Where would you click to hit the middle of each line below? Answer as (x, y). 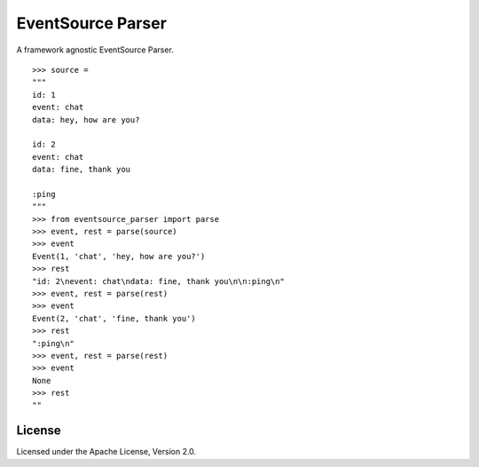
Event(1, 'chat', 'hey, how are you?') (119, 256)
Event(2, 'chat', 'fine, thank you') (114, 318)
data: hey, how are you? (86, 119)
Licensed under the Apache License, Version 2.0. (106, 452)
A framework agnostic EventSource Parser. (95, 50)
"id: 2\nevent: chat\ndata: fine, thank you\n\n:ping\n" (159, 281)
